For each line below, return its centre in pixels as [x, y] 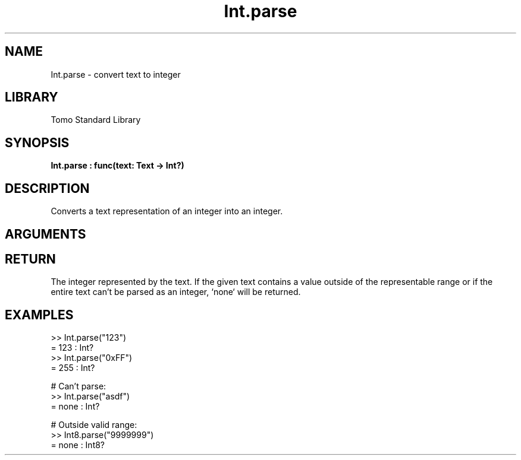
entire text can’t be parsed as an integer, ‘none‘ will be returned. [176, 292]
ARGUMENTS [45, 234]
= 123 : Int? [72, 348]
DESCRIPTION [47, 188]
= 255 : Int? [73, 368]
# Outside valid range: [94, 425]
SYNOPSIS [37, 142]
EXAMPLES [39, 315]
